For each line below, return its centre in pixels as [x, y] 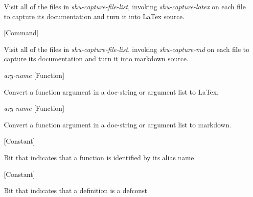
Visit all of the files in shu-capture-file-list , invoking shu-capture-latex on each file [125, 6]
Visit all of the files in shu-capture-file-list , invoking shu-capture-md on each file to [127, 49]
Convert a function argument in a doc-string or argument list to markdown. [118, 124]
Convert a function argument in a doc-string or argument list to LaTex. [111, 91]
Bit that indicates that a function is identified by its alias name [99, 157]
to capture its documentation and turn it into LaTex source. [94, 16]
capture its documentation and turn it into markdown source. [96, 59]
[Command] [21, 33]
